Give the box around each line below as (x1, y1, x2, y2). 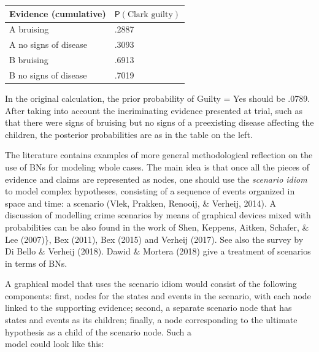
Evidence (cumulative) (9, 7, 106, 20)
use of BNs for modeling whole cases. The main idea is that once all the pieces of (5, 160, 310, 173)
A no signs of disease (9, 38, 88, 51)
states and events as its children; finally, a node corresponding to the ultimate (5, 313, 298, 326)
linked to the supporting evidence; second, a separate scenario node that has (5, 301, 292, 314)
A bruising (9, 23, 49, 36)
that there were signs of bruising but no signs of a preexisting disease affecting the (5, 116, 314, 129)
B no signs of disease (9, 68, 87, 81)
